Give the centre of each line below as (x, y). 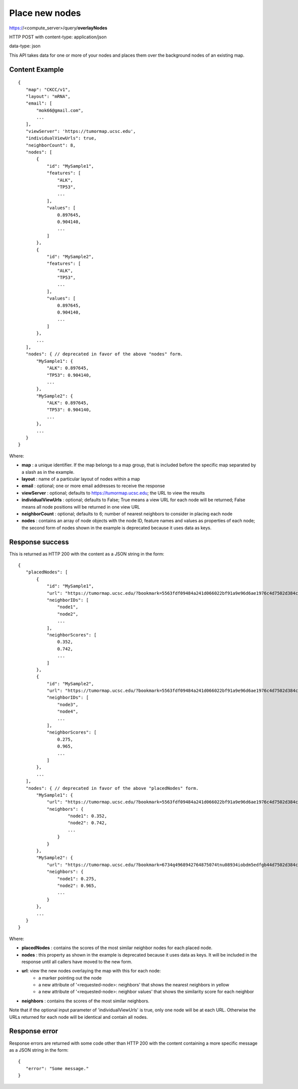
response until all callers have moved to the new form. (77, 962)
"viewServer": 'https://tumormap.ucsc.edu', (81, 131)
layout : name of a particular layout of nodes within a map (81, 479)
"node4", (68, 711)
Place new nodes (45, 13)
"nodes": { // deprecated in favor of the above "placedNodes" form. (112, 788)
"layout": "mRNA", (48, 96)
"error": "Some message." (57, 1068)
